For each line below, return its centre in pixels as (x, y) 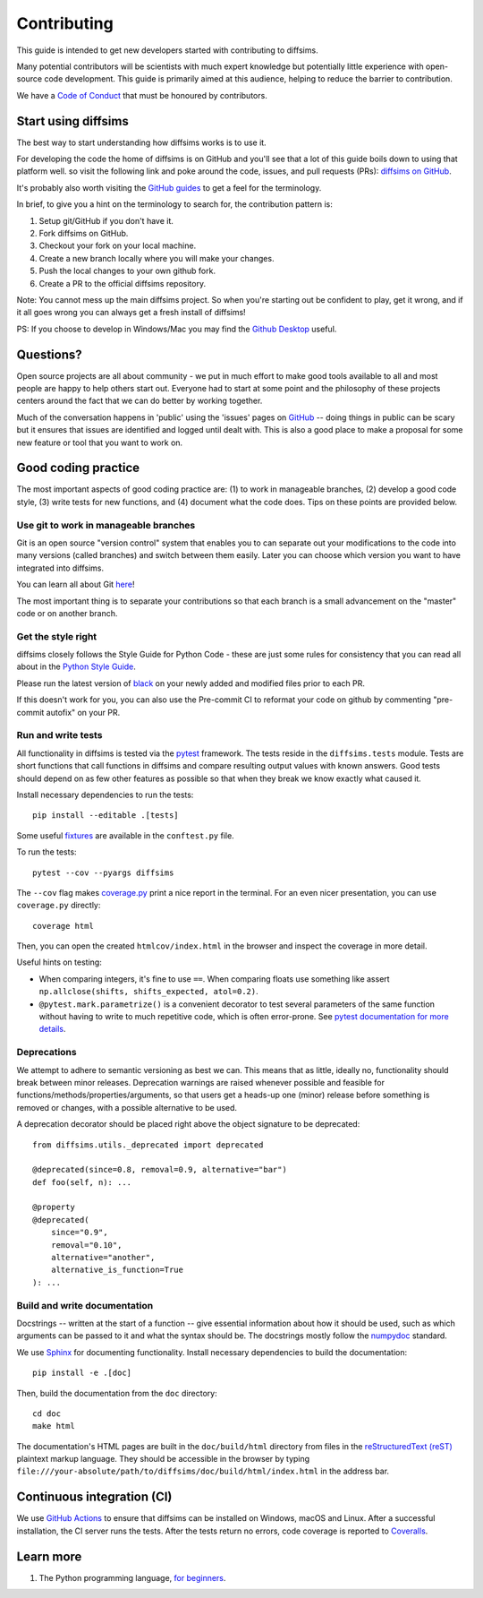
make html (54, 1426)
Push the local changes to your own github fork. (127, 271)
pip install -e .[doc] (82, 1373)
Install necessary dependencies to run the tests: (105, 795)
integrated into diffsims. (60, 568)
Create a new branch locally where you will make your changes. (157, 258)
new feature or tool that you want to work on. (100, 442)
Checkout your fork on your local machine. (118, 245)
